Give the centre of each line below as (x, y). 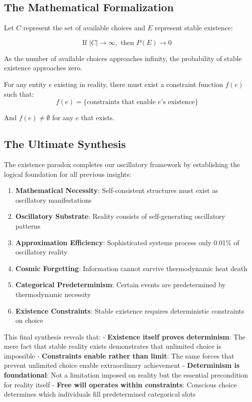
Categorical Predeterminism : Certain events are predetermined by (120, 285)
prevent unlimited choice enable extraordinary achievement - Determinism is (122, 365)
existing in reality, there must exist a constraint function (138, 84)
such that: (19, 94)
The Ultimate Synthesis (65, 144)
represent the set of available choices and (84, 28)
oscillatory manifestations (53, 200)
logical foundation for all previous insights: (68, 174)
